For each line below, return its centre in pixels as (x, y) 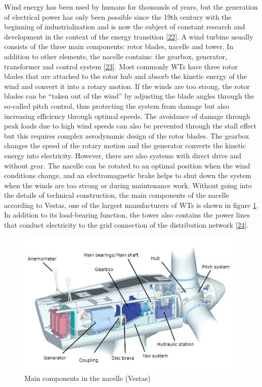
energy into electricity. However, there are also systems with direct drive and (123, 155)
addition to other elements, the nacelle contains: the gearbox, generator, (116, 56)
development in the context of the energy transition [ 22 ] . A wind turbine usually (129, 36)
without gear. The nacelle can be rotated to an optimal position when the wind (127, 165)
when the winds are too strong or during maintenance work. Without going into (128, 185)
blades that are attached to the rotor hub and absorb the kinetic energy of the (125, 76)
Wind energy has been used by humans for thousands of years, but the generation (131, 7)
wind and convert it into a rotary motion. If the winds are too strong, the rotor (127, 86)
